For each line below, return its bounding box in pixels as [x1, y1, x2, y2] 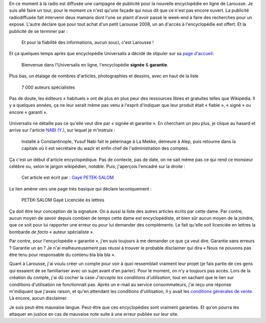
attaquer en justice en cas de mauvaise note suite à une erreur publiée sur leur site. [9, 311, 179, 317]
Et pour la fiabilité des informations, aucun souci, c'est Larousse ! [21, 39, 154, 45]
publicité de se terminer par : [9, 28, 68, 34]
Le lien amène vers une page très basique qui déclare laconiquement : [9, 186, 152, 192]
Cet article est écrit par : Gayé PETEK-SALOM [21, 175, 114, 181]
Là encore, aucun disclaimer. [9, 295, 68, 301]
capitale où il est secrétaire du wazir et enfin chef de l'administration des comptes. [21, 145, 190, 151]
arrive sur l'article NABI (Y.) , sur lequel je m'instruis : [9, 127, 116, 133]
